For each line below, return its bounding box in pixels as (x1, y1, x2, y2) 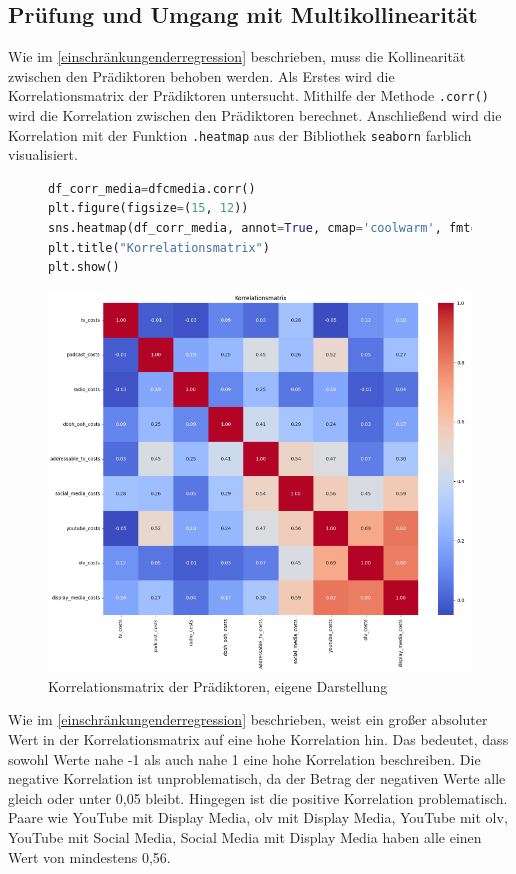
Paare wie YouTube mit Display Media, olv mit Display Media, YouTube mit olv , (8, 807, 508, 828)
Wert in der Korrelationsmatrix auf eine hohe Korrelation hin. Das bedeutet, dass (8, 728, 509, 749)
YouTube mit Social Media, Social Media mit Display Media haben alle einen (8, 826, 482, 847)
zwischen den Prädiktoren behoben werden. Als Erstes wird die (8, 65, 395, 86)
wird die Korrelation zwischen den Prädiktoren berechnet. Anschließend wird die (8, 105, 502, 126)
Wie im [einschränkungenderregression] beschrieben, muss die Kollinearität (8, 46, 466, 67)
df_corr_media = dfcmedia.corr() (48, 181, 256, 196)
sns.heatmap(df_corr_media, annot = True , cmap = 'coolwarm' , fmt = (48, 221, 478, 236)
